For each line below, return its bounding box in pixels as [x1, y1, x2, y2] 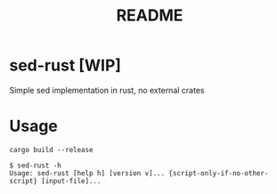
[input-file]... [41, 176, 102, 185]
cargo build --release [9, 145, 94, 154]
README [116, 5, 183, 26]
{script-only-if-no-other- [168, 168, 269, 178]
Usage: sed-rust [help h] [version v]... [9, 168, 166, 178]
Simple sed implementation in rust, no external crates [9, 85, 205, 95]
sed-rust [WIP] [9, 55, 122, 76]
